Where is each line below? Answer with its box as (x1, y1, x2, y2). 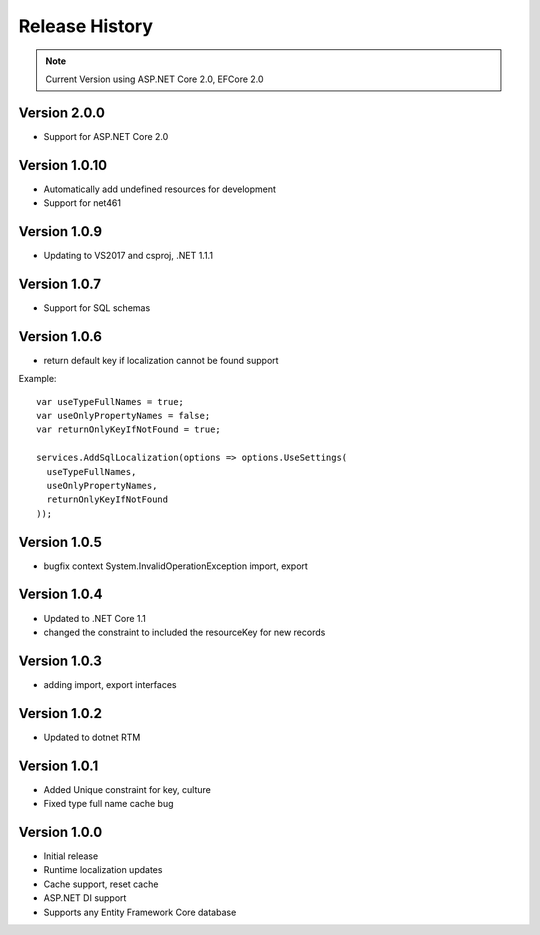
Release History (18, 15, 154, 37)
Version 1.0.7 (18, 275, 102, 292)
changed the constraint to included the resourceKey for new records (43, 626, 326, 638)
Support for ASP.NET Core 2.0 (43, 130, 169, 142)
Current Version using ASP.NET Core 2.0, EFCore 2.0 (45, 73, 264, 85)
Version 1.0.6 (18, 328, 102, 345)
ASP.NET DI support (43, 892, 127, 904)
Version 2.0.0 (18, 104, 105, 121)
